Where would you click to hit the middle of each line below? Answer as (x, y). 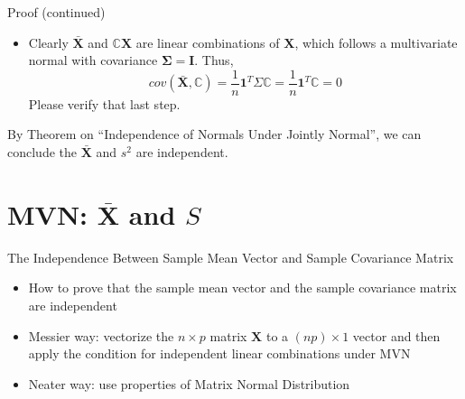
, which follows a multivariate (376, 42)
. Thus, (214, 60)
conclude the (42, 152)
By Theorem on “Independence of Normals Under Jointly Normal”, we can (214, 134)
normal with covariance (93, 60)
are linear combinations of (208, 42)
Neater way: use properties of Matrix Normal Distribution (189, 383)
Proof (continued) (56, 12)
